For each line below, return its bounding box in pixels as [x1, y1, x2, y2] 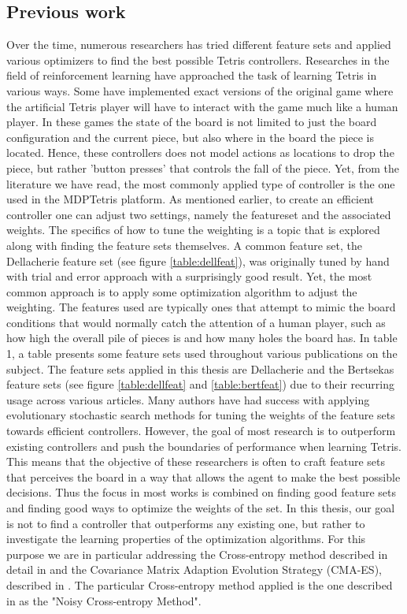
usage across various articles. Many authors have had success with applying [6, 391, 370, 407]
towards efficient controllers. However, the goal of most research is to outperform [6, 422, 396, 439]
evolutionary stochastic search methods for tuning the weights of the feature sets [6, 407, 395, 423]
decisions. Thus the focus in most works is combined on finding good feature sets [6, 484, 397, 501]
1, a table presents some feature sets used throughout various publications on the [6, 345, 398, 362]
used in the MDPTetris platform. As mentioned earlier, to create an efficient [6, 191, 375, 207]
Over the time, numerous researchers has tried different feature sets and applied [6, 36, 391, 53]
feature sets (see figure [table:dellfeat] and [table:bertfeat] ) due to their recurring [6, 376, 394, 393]
